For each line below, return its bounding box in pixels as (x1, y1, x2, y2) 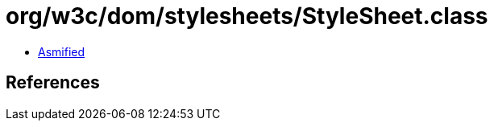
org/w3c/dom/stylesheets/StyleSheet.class (6, 2, 488, 30)
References (6, 72, 100, 93)
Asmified (38, 44, 85, 59)
